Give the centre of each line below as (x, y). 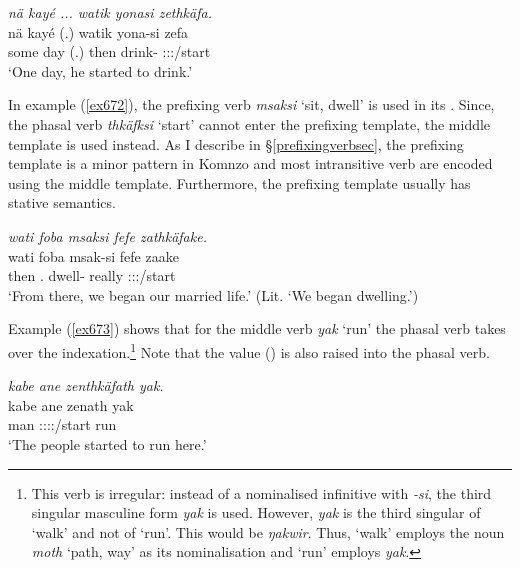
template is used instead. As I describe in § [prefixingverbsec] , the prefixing (236, 143)
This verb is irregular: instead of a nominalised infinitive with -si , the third (261, 492)
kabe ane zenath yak (71, 404)
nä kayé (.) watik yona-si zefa (98, 31)
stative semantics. (62, 202)
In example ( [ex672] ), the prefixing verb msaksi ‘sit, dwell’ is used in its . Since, (251, 104)
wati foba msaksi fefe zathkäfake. (107, 235)
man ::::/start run (62, 424)
